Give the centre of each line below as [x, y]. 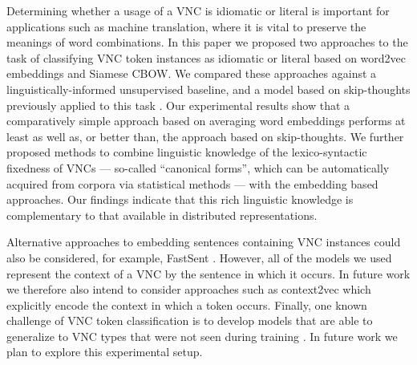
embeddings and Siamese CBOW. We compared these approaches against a [192, 73]
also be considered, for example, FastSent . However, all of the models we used [199, 257]
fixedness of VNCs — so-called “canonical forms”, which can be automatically [198, 167]
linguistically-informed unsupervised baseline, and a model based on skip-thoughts [208, 89]
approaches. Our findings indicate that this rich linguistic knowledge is [180, 199]
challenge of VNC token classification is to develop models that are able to [190, 320]
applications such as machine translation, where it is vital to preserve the [186, 26]
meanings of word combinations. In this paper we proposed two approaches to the [207, 42]
